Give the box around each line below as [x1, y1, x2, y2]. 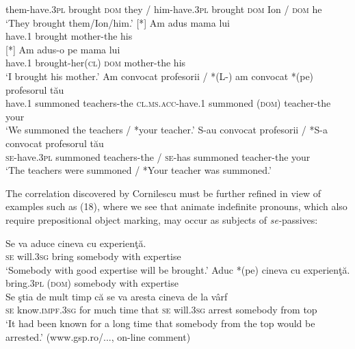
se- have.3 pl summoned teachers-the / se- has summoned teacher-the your [5, 149, 311, 164]
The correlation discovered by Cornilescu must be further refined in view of [5, 185, 321, 200]
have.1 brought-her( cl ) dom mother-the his [5, 55, 186, 70]
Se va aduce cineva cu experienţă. [5, 235, 146, 250]
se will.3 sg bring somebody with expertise [5, 249, 181, 263]
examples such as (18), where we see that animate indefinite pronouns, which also [5, 199, 347, 214]
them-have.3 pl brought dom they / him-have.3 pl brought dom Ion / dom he [5, 2, 322, 16]
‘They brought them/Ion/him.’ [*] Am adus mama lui [5, 15, 230, 29]
